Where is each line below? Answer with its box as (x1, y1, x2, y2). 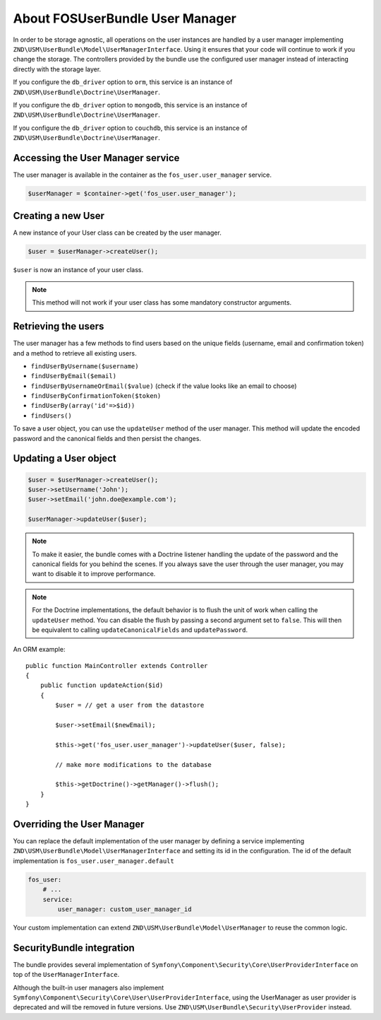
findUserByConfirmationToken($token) (30, 392, 162, 400)
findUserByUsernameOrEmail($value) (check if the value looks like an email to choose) (30, 382, 297, 390)
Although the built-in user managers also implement (13, 983, 164, 992)
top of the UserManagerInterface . (13, 971, 120, 979)
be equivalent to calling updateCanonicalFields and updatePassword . (32, 626, 248, 634)
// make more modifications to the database (55, 761, 212, 768)
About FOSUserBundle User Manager (13, 11, 236, 26)
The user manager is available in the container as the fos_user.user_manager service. (13, 170, 272, 179)
